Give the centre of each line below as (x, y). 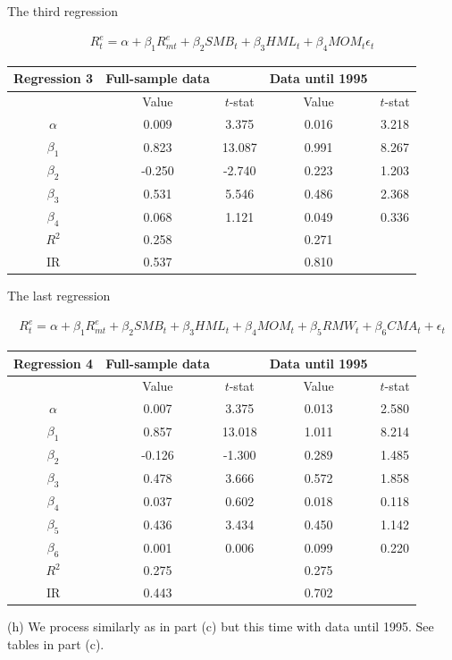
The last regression (59, 296)
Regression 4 (54, 363)
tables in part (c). (56, 643)
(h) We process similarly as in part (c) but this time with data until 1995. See (221, 626)
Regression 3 (54, 78)
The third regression (63, 11)
